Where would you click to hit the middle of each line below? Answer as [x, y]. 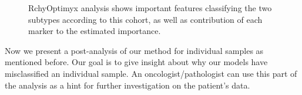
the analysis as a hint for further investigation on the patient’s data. [127, 85]
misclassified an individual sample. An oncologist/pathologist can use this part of [151, 73]
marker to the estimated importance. [95, 31]
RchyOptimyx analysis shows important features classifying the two [150, 8]
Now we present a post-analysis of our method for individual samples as [134, 50]
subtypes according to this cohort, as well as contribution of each [145, 19]
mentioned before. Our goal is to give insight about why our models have [136, 62]
